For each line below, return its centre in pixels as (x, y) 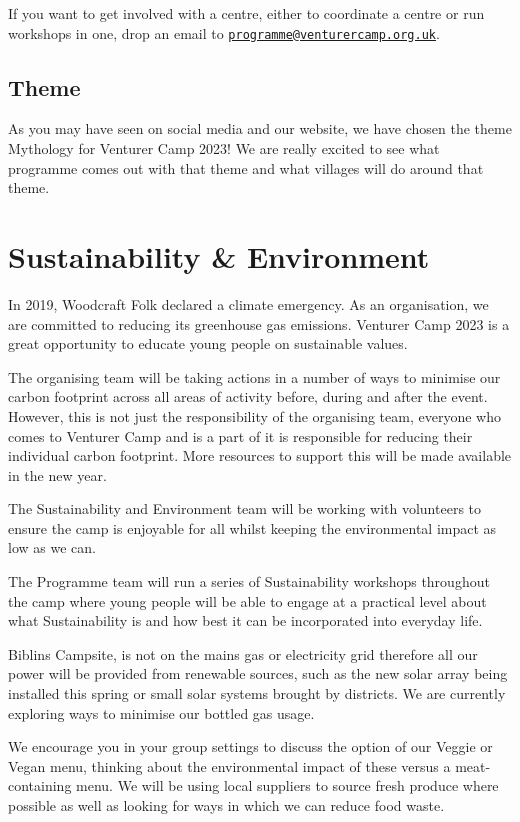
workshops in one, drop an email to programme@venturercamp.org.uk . (224, 32)
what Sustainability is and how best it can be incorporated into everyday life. (245, 620)
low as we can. (52, 547)
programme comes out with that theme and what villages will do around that (246, 167)
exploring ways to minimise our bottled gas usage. (161, 712)
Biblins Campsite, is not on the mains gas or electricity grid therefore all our (243, 653)
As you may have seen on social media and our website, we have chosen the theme (260, 128)
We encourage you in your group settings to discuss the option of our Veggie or (250, 746)
